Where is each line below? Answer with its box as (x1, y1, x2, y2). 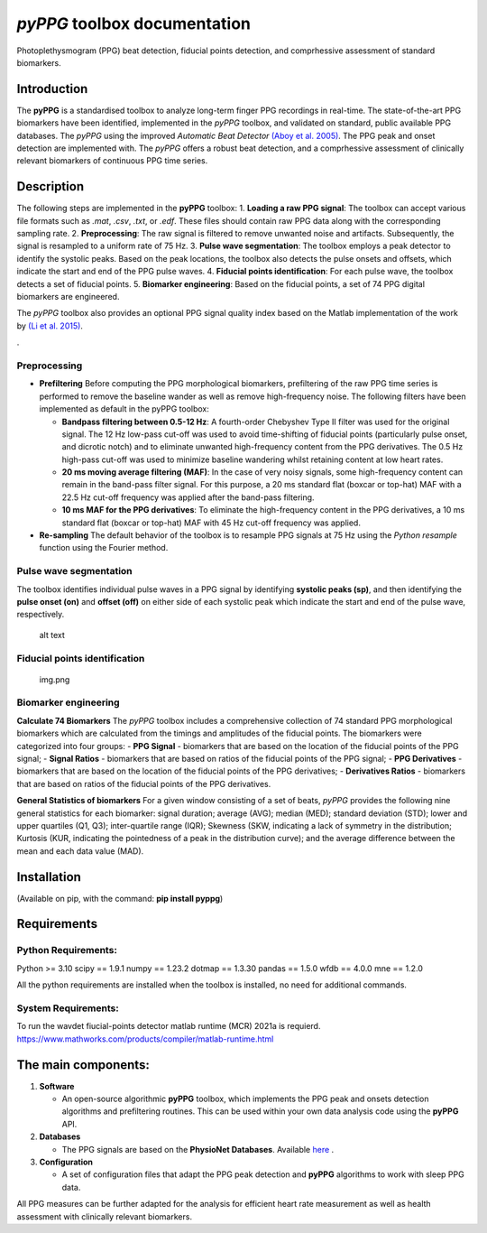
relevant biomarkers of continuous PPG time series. (16, 155, 208, 166)
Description (16, 179, 85, 194)
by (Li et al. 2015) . (16, 320, 83, 331)
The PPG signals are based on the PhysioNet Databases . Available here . (61, 1144, 335, 1154)
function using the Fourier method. (39, 542, 169, 553)
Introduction (16, 81, 88, 97)
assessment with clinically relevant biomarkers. (16, 1210, 193, 1222)
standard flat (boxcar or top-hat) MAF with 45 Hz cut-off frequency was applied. (61, 517, 361, 528)
